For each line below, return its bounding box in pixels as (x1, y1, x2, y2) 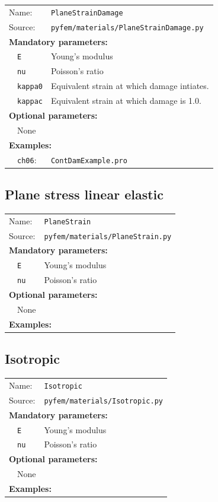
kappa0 (17, 82, 43, 91)
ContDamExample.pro (50, 156, 127, 165)
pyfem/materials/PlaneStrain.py (44, 232, 172, 241)
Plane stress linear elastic (5, 185, 164, 204)
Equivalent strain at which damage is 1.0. (50, 94, 201, 107)
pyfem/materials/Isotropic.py (44, 396, 163, 405)
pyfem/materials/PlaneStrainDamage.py (50, 23, 204, 32)
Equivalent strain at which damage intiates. (50, 80, 209, 92)
